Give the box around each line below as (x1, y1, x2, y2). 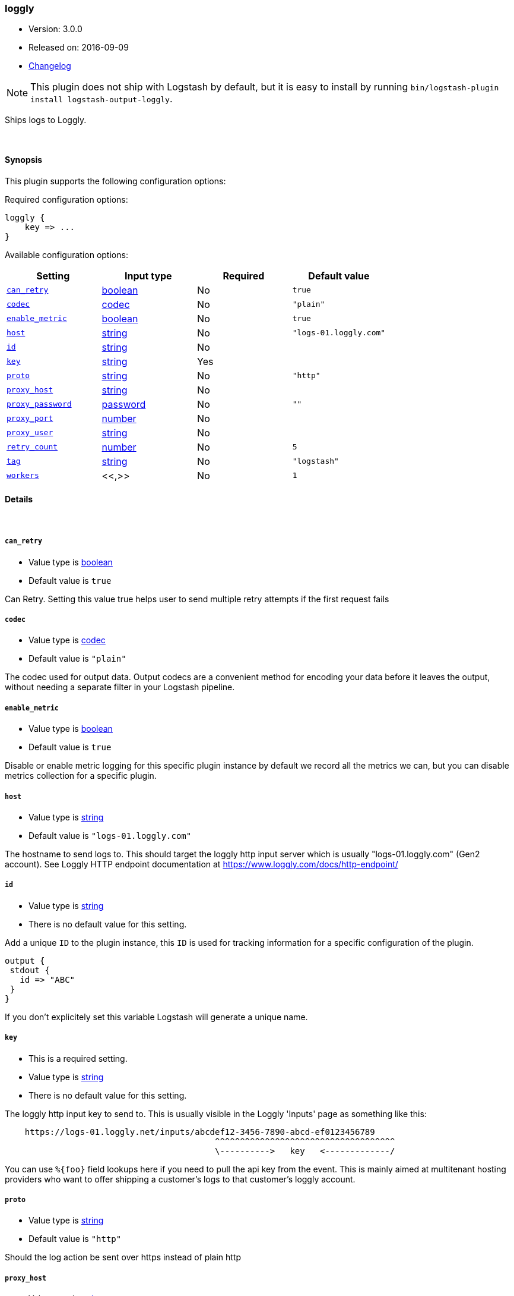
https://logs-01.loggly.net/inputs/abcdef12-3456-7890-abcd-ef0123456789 (24, 1127, 375, 1137)
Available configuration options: (5, 249, 128, 260)
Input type (125, 269, 172, 282)
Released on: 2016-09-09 (28, 42, 129, 53)
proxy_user (7, 428, 53, 438)
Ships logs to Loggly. (5, 115, 87, 125)
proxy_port (7, 414, 53, 423)
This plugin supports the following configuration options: (5, 175, 226, 186)
